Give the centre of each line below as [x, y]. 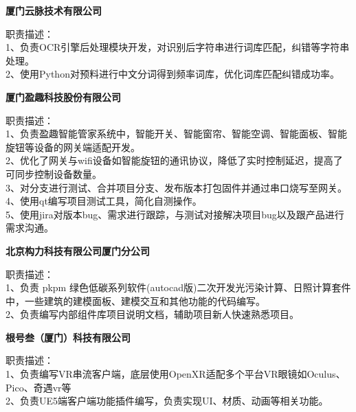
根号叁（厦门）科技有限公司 [68, 337]
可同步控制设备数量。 [54, 173]
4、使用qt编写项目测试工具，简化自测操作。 [104, 201]
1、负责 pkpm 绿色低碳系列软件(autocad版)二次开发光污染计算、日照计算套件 [178, 287]
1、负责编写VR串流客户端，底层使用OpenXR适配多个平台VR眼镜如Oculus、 [176, 374]
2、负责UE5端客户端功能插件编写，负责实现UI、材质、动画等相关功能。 [167, 401]
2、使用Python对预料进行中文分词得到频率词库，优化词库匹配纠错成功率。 [173, 74]
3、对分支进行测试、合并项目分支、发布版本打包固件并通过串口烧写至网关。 [176, 187]
